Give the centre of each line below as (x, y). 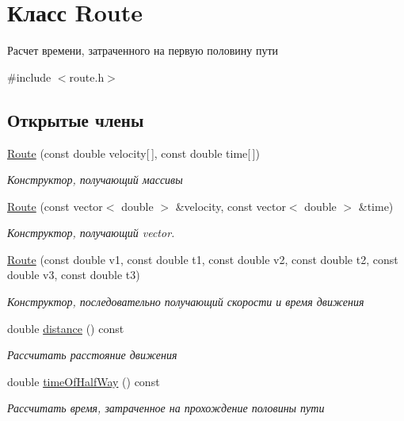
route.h (87, 77)
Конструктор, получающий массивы (95, 180)
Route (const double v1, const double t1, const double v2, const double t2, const (203, 259)
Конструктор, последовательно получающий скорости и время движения (186, 302)
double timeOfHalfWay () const (84, 381)
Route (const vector (55, 206)
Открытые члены (76, 119)
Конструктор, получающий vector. (91, 233)
